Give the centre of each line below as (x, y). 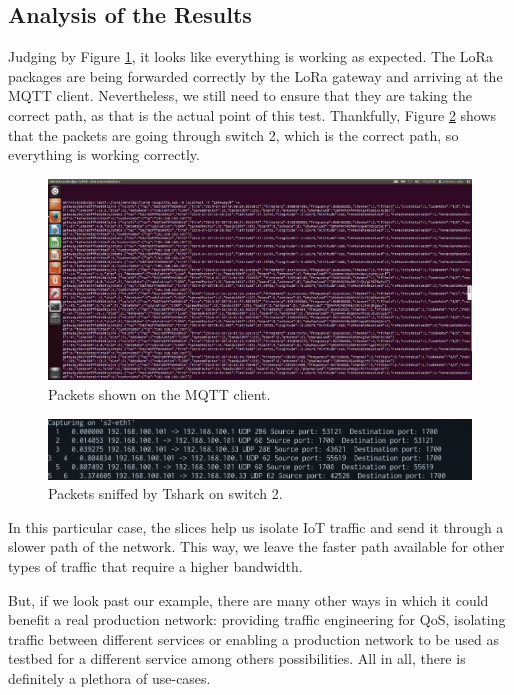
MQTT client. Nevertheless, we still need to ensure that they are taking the (240, 95)
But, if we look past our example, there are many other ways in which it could (248, 599)
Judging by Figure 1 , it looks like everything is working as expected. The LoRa (250, 56)
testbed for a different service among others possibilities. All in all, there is (237, 658)
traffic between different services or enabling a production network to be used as (253, 638)
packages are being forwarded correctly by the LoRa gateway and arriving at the (255, 75)
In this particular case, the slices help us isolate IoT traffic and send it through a (256, 526)
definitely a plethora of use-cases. (109, 677)
